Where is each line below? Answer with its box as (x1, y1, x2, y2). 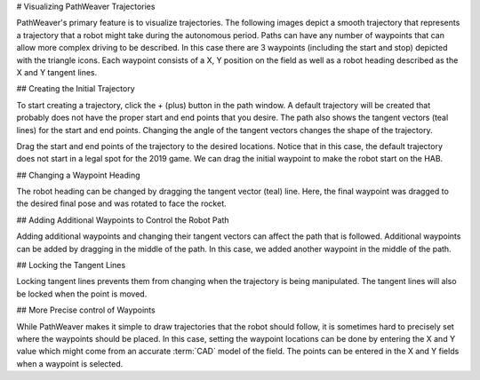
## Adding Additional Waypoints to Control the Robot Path (16, 214, 229, 226)
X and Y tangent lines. (16, 67, 98, 77)
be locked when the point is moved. (16, 289, 148, 299)
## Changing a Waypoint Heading (16, 170, 141, 180)
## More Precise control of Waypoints (16, 305, 156, 315)
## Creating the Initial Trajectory (16, 83, 135, 94)
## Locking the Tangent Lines (16, 260, 126, 271)
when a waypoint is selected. (16, 358, 124, 368)
